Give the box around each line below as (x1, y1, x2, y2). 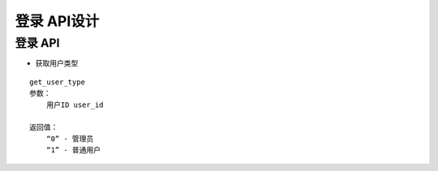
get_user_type (29, 77, 85, 87)
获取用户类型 (35, 58, 79, 68)
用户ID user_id (45, 100, 105, 109)
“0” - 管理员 (45, 134, 94, 143)
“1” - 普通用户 (45, 146, 101, 155)
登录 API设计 (15, 12, 100, 30)
